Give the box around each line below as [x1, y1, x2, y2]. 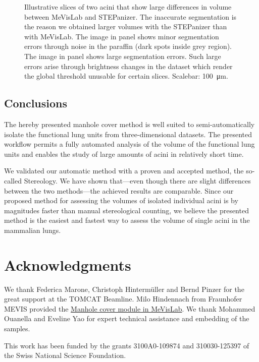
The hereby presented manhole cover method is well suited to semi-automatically [4, 118, 255, 129]
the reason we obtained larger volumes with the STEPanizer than [24, 21, 227, 32]
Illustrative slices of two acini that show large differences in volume [24, 2, 232, 12]
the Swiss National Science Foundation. [4, 350, 126, 360]
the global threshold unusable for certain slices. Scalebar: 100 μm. [24, 71, 228, 81]
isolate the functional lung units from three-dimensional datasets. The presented [4, 129, 252, 139]
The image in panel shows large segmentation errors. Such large [24, 50, 221, 61]
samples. [4, 323, 30, 333]
